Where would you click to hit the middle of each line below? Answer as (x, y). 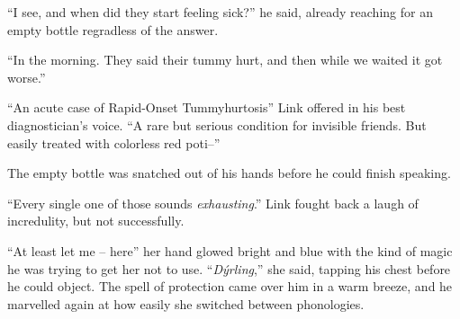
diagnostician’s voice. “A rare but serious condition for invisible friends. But (217, 124)
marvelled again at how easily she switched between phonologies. (186, 303)
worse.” (27, 77)
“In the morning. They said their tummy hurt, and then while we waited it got (225, 60)
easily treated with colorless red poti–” (114, 142)
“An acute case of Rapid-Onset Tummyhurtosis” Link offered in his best (207, 107)
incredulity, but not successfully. (96, 221)
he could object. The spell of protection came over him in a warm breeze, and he (230, 286)
